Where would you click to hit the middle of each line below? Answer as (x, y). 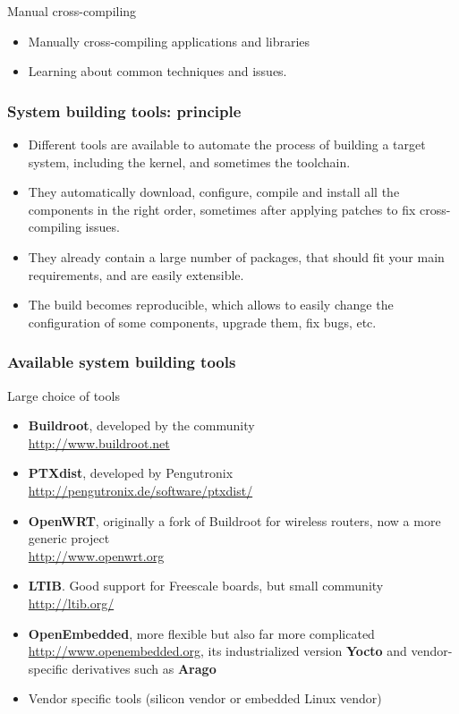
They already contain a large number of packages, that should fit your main (236, 256)
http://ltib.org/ (71, 603)
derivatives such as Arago (144, 668)
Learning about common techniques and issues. (157, 71)
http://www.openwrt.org (96, 555)
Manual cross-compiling (72, 11)
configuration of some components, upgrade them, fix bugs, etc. (202, 322)
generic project (69, 538)
